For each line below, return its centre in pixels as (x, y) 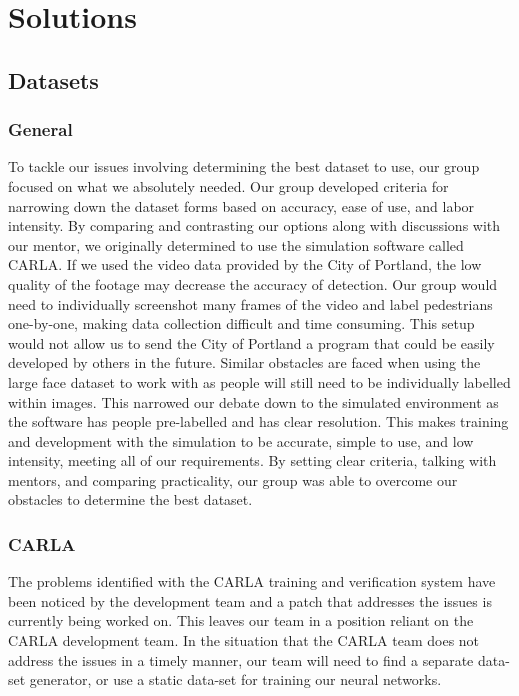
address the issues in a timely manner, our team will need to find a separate (241, 659)
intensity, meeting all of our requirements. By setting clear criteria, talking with (252, 460)
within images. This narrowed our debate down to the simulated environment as (253, 401)
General (40, 129)
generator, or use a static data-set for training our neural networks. (235, 679)
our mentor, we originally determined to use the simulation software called (236, 244)
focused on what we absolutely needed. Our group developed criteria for (228, 185)
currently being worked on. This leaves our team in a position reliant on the (241, 620)
